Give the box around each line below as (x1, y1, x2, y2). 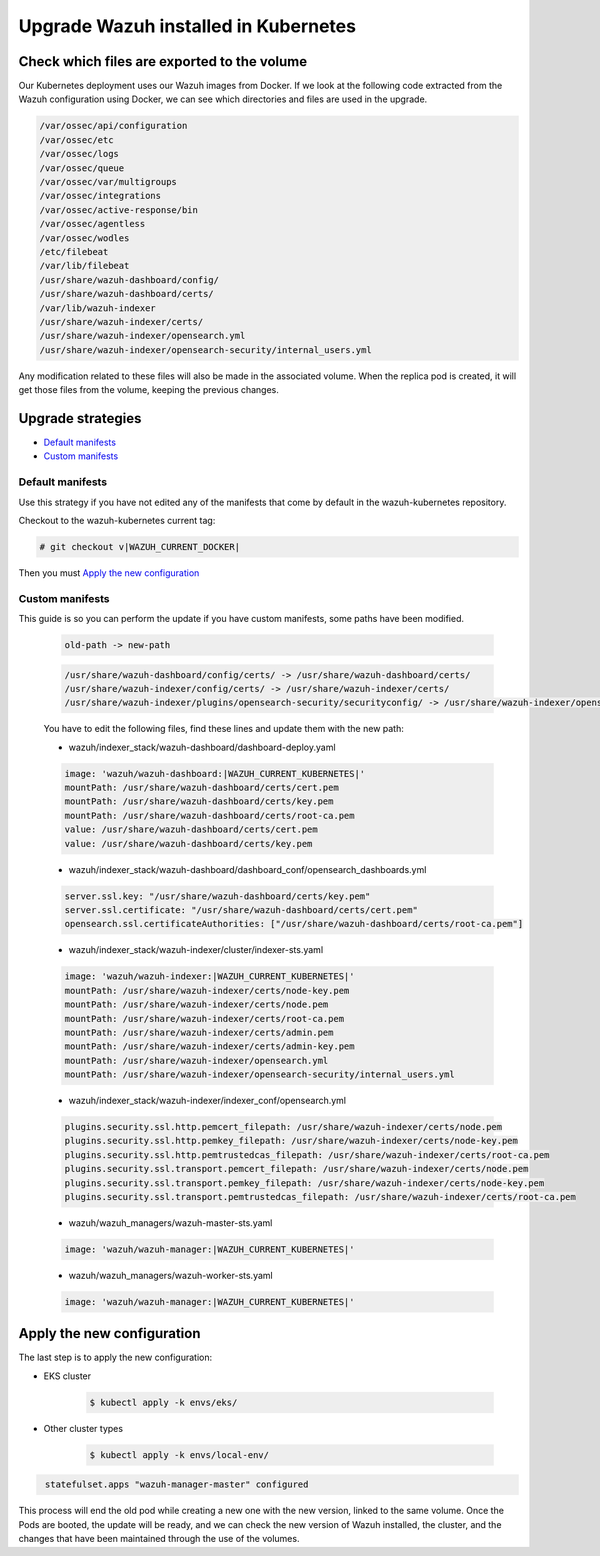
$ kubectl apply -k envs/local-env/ (89, 1449, 270, 1460)
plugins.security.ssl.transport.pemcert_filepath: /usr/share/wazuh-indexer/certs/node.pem (64, 1163, 529, 1175)
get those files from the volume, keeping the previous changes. (18, 384, 280, 396)
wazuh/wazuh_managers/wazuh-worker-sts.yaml (68, 1269, 274, 1281)
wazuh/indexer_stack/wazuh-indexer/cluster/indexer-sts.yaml (68, 944, 324, 956)
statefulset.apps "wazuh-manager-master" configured (45, 1479, 309, 1490)
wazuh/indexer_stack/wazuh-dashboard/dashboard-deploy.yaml (68, 741, 336, 753)
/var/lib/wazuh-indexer (39, 302, 157, 314)
